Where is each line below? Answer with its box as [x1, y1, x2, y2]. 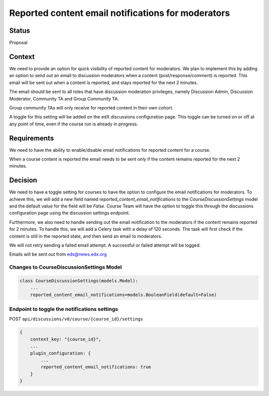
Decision [9, 176, 37, 185]
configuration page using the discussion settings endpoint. [9, 210, 130, 216]
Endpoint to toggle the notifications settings [9, 306, 118, 313]
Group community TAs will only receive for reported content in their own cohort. [9, 104, 174, 110]
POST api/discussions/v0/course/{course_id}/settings [9, 316, 143, 322]
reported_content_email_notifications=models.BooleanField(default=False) [30, 292, 217, 297]
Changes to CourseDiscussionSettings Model [9, 264, 122, 271]
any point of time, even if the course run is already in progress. [9, 121, 138, 127]
